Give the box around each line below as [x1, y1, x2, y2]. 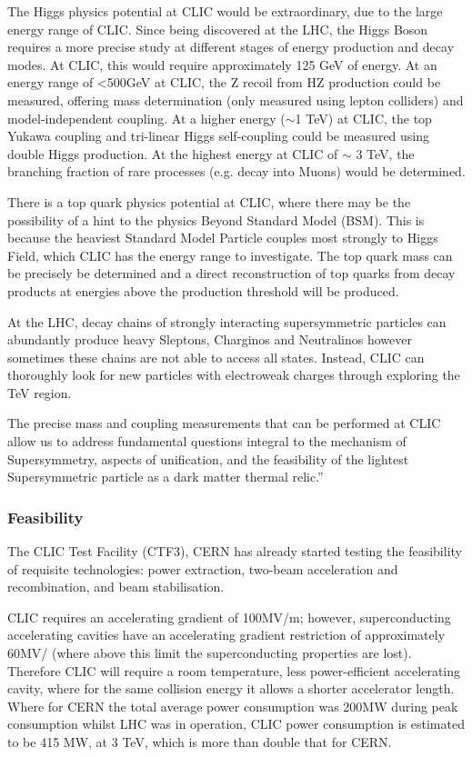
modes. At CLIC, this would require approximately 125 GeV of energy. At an [7, 55, 437, 74]
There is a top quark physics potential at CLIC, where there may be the [7, 192, 411, 211]
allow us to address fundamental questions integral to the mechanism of [7, 432, 407, 451]
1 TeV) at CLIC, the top [295, 108, 432, 127]
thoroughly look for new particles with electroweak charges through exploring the [7, 365, 460, 384]
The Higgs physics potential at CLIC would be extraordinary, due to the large [7, 2, 443, 20]
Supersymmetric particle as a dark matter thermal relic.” [7, 467, 324, 486]
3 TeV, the [356, 144, 415, 163]
